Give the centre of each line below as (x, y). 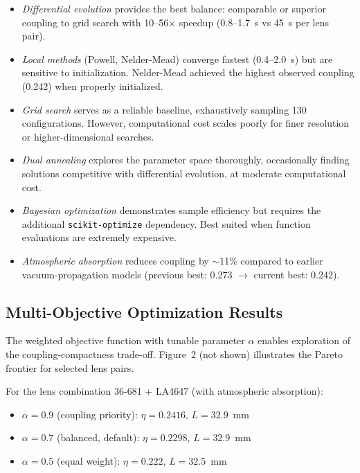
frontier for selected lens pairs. (70, 367)
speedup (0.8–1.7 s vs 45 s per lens (254, 22)
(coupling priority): (97, 414)
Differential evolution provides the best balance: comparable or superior (174, 8)
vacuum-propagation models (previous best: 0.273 (127, 274)
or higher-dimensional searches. (88, 136)
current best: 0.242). (297, 274)
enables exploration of (304, 340)
